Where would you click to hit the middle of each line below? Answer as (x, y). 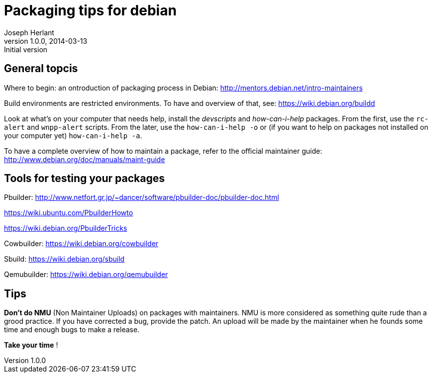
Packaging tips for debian (90, 10)
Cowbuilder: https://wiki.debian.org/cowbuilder (81, 244)
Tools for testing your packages (84, 179)
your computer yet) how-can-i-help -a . (73, 135)
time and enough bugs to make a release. (72, 330)
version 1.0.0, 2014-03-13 (46, 41)
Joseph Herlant (29, 32)
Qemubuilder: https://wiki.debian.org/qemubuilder (86, 275)
